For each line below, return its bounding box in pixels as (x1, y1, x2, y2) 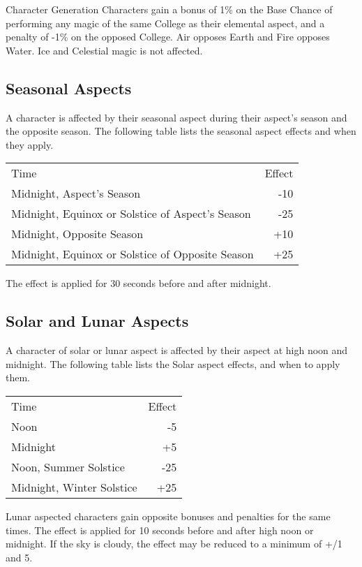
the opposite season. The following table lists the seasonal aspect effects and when (6, 124, 356, 138)
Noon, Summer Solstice (11, 458, 125, 475)
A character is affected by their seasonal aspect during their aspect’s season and (6, 110, 347, 124)
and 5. (6, 550, 33, 564)
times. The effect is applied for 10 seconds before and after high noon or (6, 522, 314, 537)
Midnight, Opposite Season (11, 226, 144, 242)
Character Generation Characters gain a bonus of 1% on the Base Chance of (6, 2, 333, 16)
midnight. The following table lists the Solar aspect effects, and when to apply (6, 356, 340, 371)
